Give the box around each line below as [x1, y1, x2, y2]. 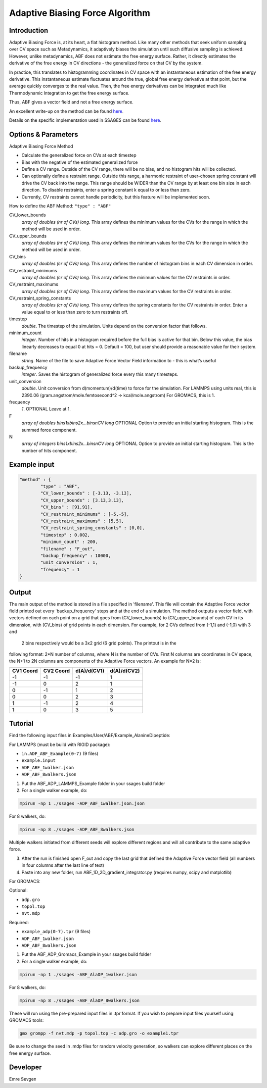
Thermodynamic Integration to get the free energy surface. [9, 90, 130, 96]
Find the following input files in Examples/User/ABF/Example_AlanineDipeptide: [9, 733, 171, 739]
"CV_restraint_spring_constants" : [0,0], [40, 525, 145, 531]
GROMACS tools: [9, 1017, 44, 1023]
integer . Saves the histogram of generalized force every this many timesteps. [21, 371, 178, 377]
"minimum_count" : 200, [40, 539, 98, 544]
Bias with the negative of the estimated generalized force [21, 159, 138, 165]
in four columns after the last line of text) [21, 862, 105, 868]
